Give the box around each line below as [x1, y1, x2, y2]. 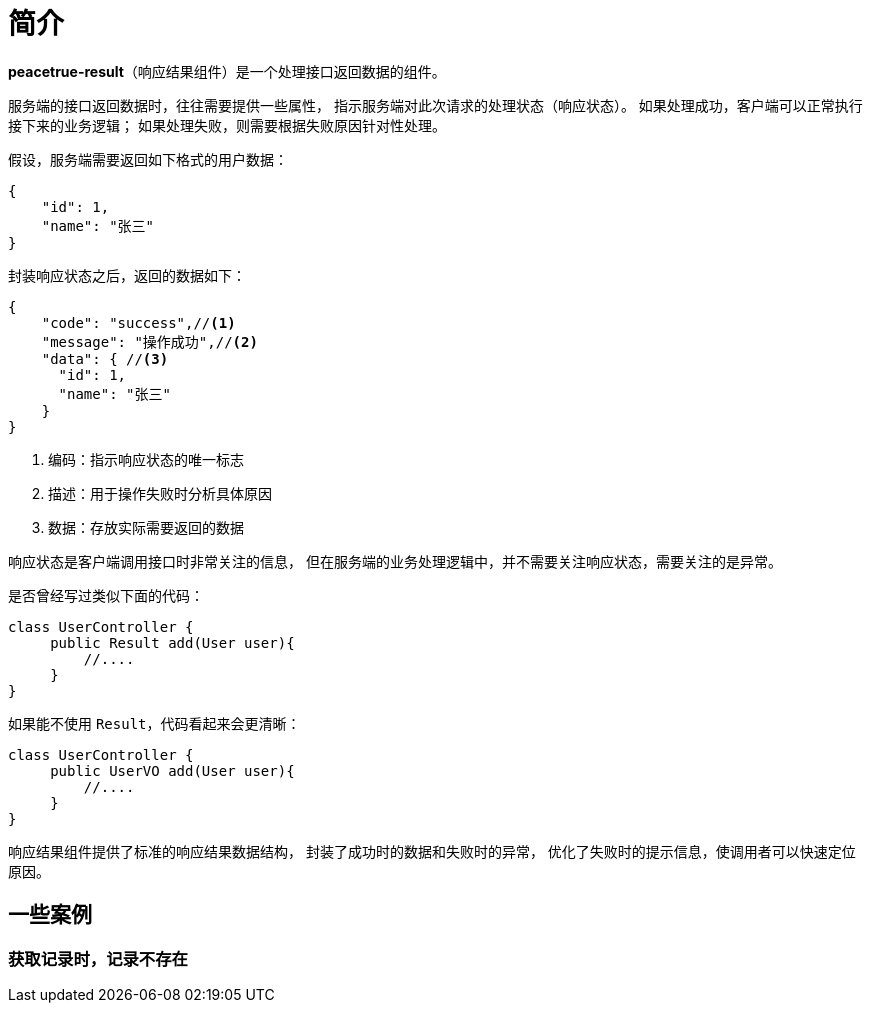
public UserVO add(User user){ [50, 762, 295, 779]
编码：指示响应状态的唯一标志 [48, 450, 244, 468]
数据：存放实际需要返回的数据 [48, 518, 244, 536]
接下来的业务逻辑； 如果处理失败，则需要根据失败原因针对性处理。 [8, 116, 446, 134]
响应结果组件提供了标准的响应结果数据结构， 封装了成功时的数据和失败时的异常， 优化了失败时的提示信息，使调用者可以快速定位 [8, 842, 856, 860]
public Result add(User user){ [50, 634, 295, 651]
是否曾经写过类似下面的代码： [8, 586, 204, 604]
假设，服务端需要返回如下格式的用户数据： [8, 150, 288, 168]
